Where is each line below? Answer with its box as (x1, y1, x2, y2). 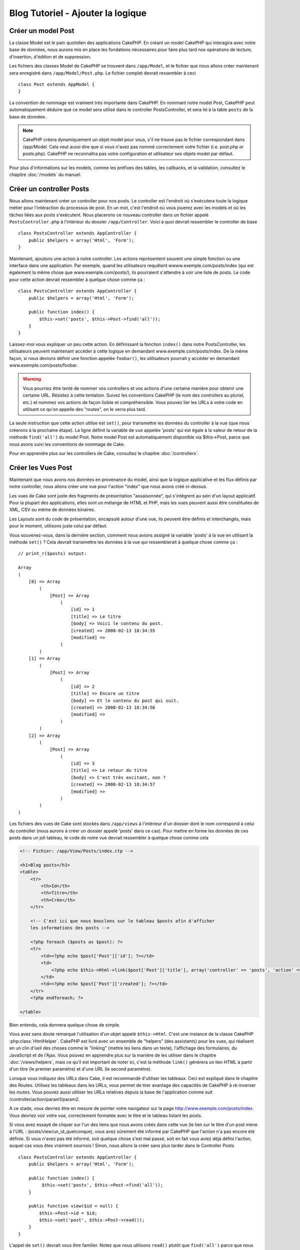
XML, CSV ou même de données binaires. (9, 506, 95, 512)
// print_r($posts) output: (18, 550, 87, 556)
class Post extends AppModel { (18, 81, 95, 87)
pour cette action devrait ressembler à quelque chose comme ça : (9, 276, 145, 282)
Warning (22, 376, 41, 382)
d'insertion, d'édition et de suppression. (9, 53, 91, 59)
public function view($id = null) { (28, 1203, 118, 1209)
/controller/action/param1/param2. (9, 1096, 80, 1102)
